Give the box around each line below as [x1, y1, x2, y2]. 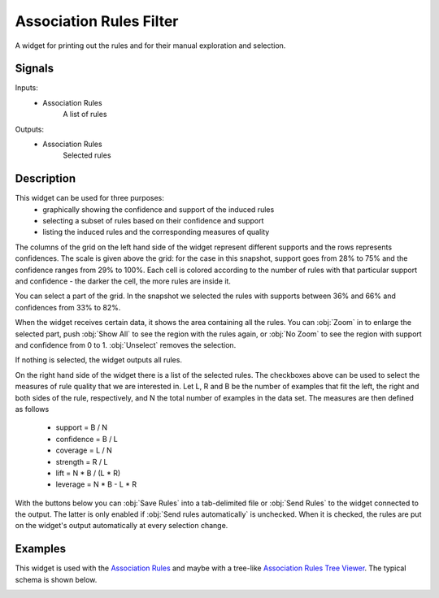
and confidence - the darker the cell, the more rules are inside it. [15, 276, 232, 286]
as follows [15, 404, 50, 414]
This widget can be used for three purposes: [15, 193, 164, 203]
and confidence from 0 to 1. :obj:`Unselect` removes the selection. [15, 340, 237, 349]
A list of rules [63, 110, 107, 119]
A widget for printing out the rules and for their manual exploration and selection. [15, 41, 286, 50]
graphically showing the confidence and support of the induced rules [42, 204, 275, 214]
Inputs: [15, 83, 38, 93]
